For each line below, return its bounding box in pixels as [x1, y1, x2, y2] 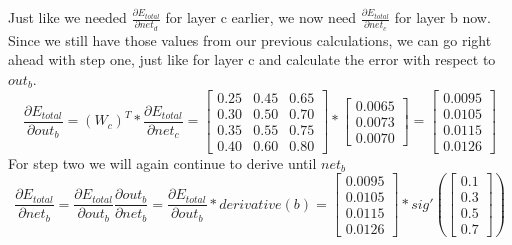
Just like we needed [8, 7, 127, 27]
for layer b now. [394, 7, 491, 27]
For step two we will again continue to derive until [8, 152, 317, 173]
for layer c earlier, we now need [165, 7, 357, 27]
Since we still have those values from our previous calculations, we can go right [8, 29, 492, 50]
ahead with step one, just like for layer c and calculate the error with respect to [8, 49, 496, 70]
